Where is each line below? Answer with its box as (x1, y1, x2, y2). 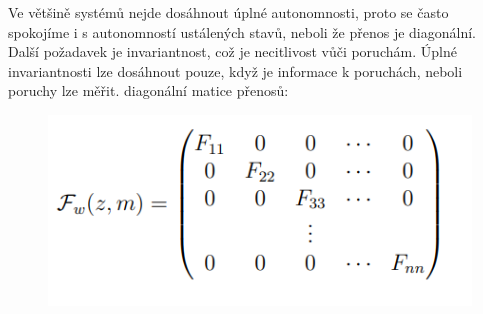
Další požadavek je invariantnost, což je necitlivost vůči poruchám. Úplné (8, 41, 457, 62)
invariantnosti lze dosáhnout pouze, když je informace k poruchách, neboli (8, 60, 463, 81)
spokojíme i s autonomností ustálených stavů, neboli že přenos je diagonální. (8, 21, 476, 42)
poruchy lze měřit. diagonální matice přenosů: (8, 80, 289, 101)
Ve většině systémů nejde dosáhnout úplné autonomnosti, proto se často (8, 2, 449, 22)
